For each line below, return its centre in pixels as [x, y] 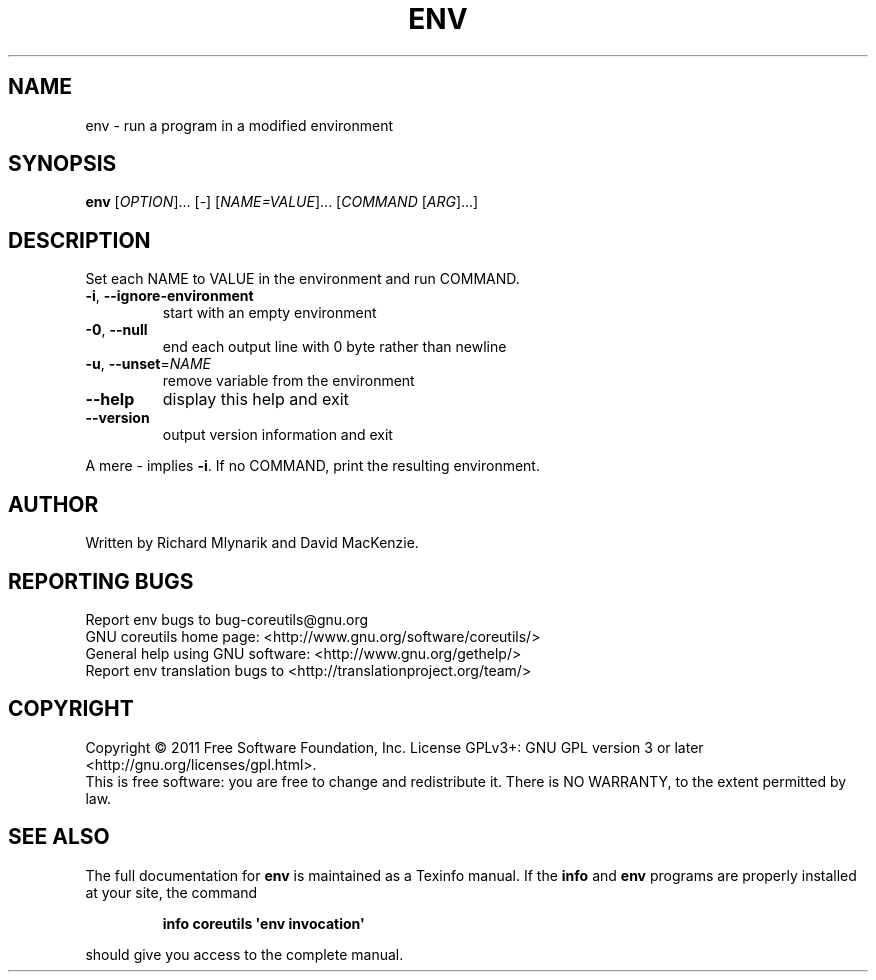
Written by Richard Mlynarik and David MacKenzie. [252, 543]
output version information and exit [277, 435]
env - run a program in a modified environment [239, 125]
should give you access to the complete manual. [244, 954]
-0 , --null [116, 330]
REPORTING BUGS [101, 581]
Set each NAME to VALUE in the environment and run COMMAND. [302, 279]
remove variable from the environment [288, 381]
